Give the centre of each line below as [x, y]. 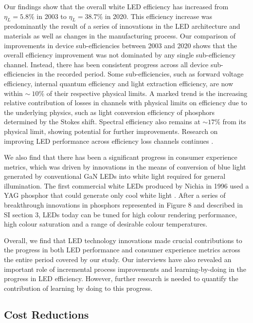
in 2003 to [52, 16]
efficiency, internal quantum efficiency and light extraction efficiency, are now [119, 83]
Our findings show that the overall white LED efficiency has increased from [116, 6]
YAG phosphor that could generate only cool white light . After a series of [115, 195]
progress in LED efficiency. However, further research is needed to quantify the [121, 278]
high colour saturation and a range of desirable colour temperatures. [106, 224]
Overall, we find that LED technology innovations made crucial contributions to [123, 240]
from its [234, 122]
